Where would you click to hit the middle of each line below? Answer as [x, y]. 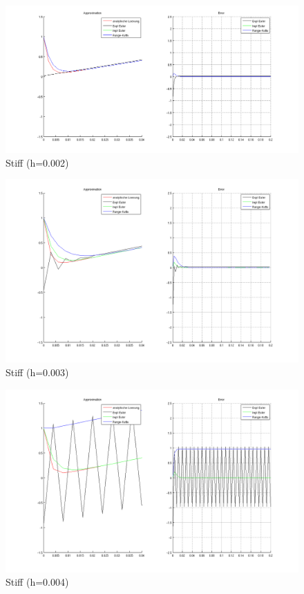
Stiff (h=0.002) [37, 162]
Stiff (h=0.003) [37, 372]
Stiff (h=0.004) [37, 582]
